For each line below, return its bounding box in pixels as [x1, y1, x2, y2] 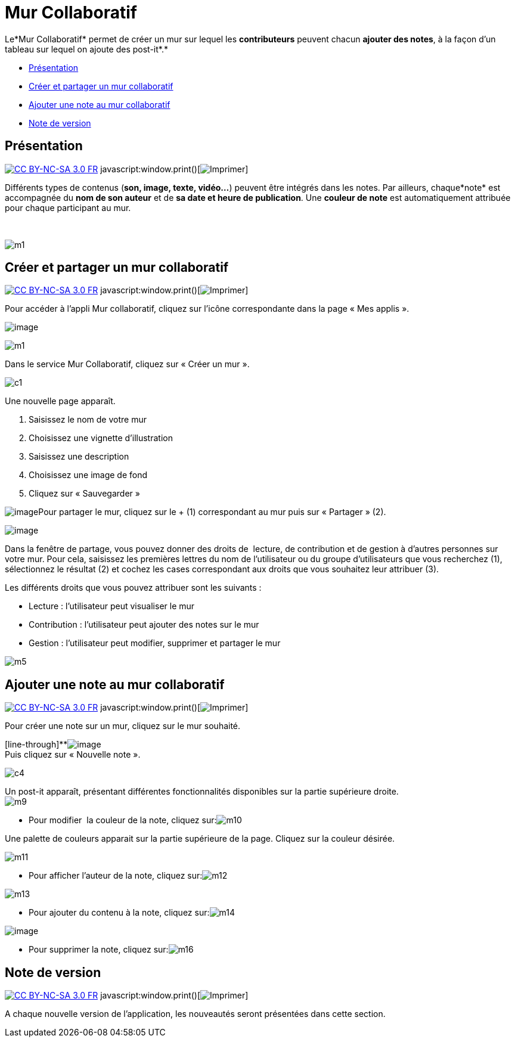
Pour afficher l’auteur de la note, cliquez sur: [29, 870, 203, 881]
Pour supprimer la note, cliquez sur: [29, 944, 169, 955]
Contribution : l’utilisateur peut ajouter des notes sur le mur [29, 619, 259, 630]
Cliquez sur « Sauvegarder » [29, 488, 140, 499]
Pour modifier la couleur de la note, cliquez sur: [29, 815, 217, 826]
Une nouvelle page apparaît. [5, 396, 116, 407]
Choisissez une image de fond [29, 470, 148, 480]
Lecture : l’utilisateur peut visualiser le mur [29, 601, 195, 612]
